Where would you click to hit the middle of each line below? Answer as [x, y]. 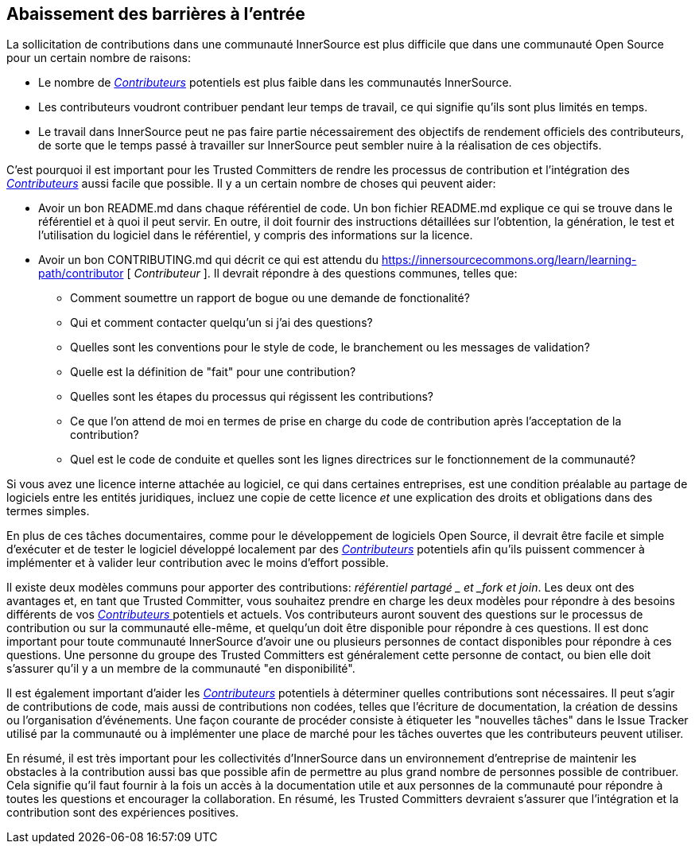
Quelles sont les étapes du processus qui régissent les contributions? [252, 397]
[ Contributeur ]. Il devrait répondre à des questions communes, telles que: [322, 274]
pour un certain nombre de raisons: [99, 58]
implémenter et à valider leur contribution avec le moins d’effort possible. [198, 563]
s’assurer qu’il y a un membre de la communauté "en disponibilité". [181, 669]
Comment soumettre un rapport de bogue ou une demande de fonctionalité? [270, 298]
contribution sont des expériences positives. [122, 813]
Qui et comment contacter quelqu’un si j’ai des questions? [221, 323]
